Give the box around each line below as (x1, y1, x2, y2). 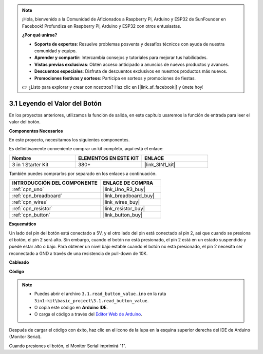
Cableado (9, 259, 29, 265)
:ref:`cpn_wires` (12, 199, 48, 206)
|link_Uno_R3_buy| (103, 186, 146, 193)
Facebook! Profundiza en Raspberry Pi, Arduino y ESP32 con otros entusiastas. (22, 23, 181, 29)
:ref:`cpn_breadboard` (12, 193, 63, 199)
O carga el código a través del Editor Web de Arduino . (34, 311, 142, 317)
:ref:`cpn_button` (12, 212, 51, 218)
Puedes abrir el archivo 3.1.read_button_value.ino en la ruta (34, 291, 167, 297)
